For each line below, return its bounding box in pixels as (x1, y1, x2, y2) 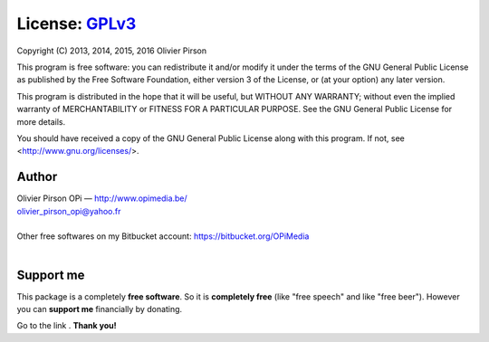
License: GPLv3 (16, 14, 137, 33)
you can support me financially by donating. (16, 304, 183, 315)
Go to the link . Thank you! (16, 320, 117, 331)
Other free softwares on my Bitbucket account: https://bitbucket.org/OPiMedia (16, 231, 310, 242)
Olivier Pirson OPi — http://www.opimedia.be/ (16, 193, 187, 204)
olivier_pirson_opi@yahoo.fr (16, 205, 121, 216)
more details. (16, 116, 66, 127)
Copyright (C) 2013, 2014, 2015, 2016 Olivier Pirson (16, 45, 207, 56)
